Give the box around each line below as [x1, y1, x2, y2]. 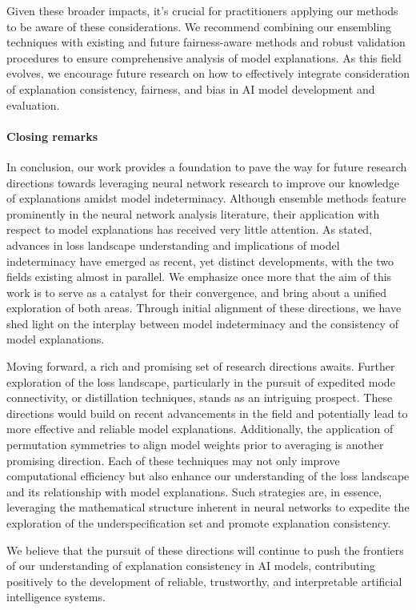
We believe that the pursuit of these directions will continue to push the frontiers [6, 541, 404, 558]
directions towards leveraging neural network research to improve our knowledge [6, 174, 399, 191]
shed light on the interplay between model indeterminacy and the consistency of [6, 315, 398, 331]
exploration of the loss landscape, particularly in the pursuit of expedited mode [6, 373, 395, 390]
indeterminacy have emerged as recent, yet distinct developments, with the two [6, 252, 394, 269]
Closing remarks [6, 127, 98, 144]
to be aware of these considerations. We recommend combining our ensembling [6, 18, 392, 34]
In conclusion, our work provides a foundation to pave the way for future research [6, 158, 407, 175]
